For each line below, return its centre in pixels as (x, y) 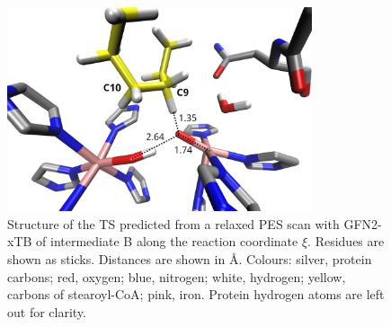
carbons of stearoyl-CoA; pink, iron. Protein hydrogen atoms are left (196, 294)
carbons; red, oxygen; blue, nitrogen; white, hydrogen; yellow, (177, 276)
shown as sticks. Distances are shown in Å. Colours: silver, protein (190, 259)
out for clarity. (47, 311)
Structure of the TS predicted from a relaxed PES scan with (173, 223)
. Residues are (346, 241)
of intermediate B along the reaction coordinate (167, 241)
